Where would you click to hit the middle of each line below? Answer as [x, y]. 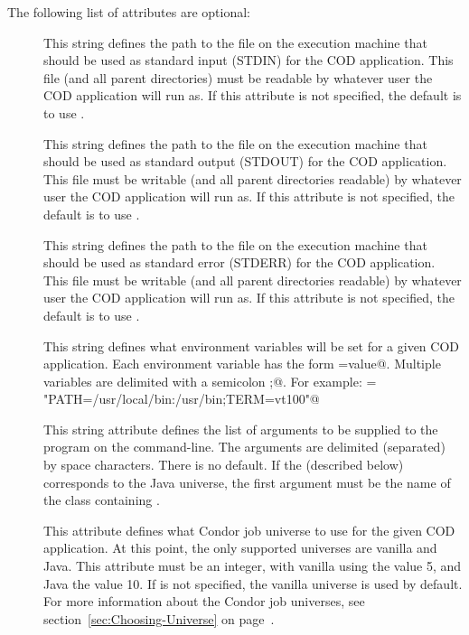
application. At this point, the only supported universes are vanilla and [240, 548]
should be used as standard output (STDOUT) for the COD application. [245, 161]
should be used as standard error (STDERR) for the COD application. [239, 262]
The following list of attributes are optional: [129, 12]
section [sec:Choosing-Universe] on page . [159, 618]
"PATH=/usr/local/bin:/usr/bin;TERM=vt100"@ [182, 399]
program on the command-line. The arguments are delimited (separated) [244, 447]
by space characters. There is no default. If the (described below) [224, 465]
